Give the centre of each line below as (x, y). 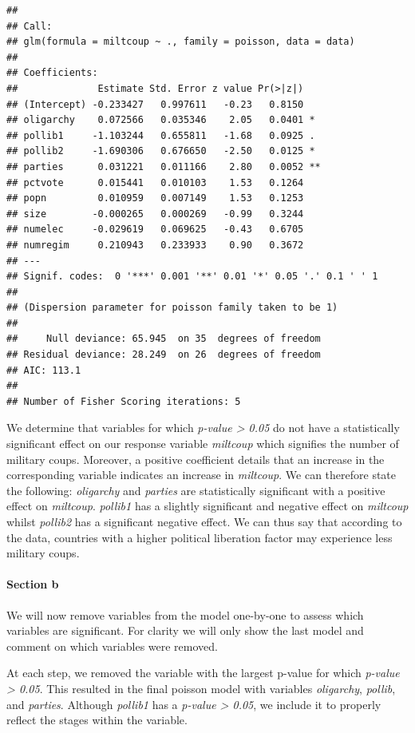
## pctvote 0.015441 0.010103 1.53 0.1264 (155, 182)
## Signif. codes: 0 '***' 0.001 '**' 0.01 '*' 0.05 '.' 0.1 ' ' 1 (192, 277)
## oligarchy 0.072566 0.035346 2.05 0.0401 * (161, 120)
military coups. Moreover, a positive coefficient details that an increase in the (196, 459)
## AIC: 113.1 (44, 370)
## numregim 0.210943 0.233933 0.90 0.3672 (155, 245)
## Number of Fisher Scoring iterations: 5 (124, 401)
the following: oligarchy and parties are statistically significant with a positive (196, 490)
